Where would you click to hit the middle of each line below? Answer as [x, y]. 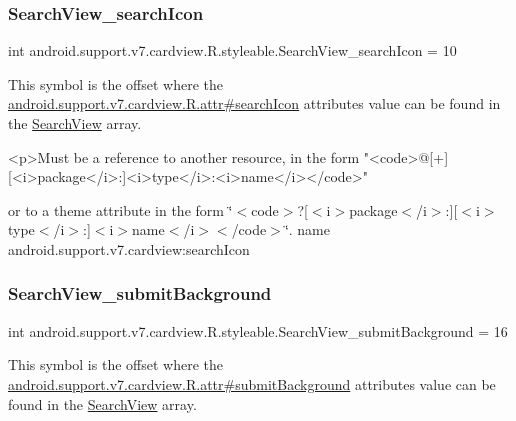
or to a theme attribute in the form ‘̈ [120, 209]
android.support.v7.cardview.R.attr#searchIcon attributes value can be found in [254, 103]
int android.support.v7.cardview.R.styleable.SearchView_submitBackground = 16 [258, 330]
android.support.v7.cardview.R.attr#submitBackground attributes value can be [252, 383]
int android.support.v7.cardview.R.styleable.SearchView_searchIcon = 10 [232, 50]
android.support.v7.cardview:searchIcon [129, 248]
